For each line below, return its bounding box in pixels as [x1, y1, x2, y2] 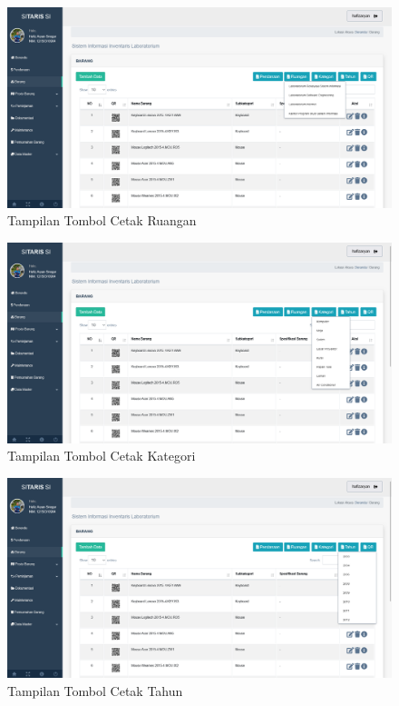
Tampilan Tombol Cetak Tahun [7, 681, 183, 701]
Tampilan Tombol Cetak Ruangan [7, 211, 197, 230]
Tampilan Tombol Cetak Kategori [7, 446, 196, 465]
